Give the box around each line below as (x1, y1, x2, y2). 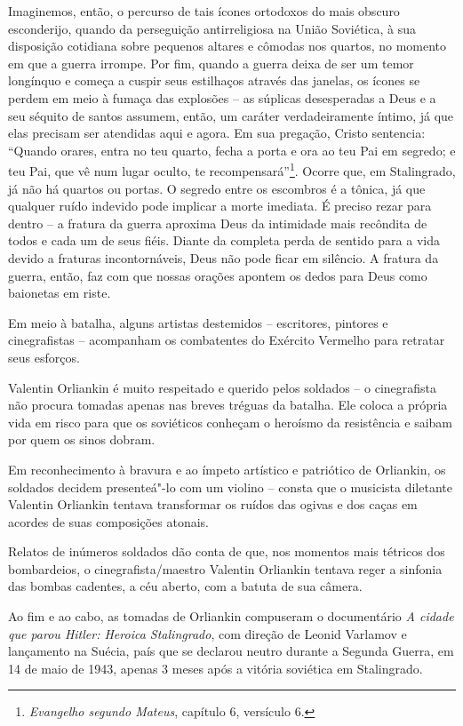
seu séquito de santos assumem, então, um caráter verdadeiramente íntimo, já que (8, 106, 454, 124)
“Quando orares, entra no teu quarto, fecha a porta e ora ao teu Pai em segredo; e (8, 140, 456, 159)
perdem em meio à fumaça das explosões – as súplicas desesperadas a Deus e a (8, 88, 436, 107)
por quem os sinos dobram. (8, 430, 156, 449)
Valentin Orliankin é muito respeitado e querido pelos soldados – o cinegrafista (8, 378, 437, 396)
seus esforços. (8, 347, 80, 366)
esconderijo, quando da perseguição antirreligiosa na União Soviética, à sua (8, 19, 416, 37)
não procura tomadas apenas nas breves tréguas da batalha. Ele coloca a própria (8, 395, 448, 414)
